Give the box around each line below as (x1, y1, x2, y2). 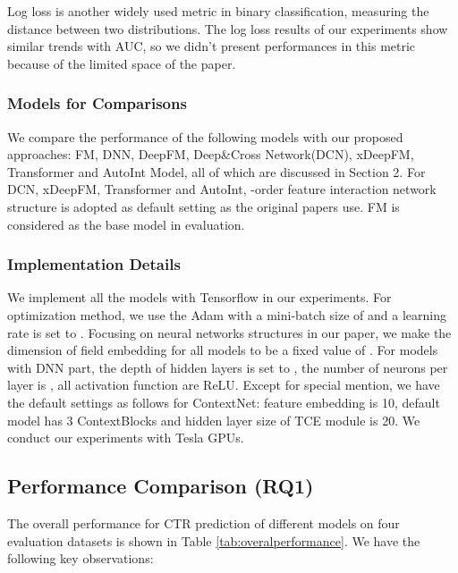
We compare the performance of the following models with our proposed (7, 127, 403, 146)
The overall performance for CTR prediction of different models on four (7, 513, 400, 532)
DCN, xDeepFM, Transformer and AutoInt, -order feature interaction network (7, 180, 437, 198)
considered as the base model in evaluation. (7, 215, 245, 233)
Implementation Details (7, 253, 181, 275)
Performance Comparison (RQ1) (7, 472, 314, 500)
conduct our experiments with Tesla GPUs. (7, 428, 244, 447)
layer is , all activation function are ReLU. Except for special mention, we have (7, 375, 440, 394)
